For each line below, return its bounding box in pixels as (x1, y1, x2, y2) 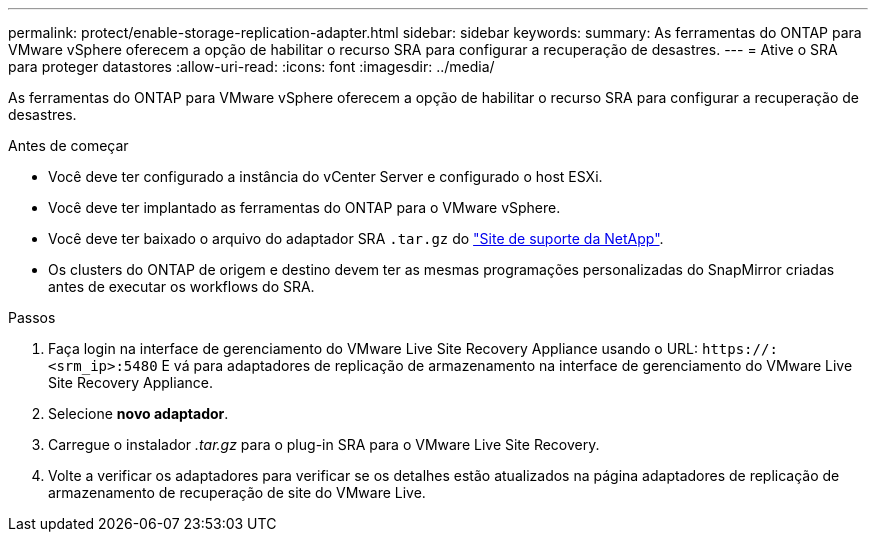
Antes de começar (8, 137, 129, 154)
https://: (701, 341, 778, 357)
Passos (8, 309, 56, 326)
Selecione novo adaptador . (48, 405, 229, 422)
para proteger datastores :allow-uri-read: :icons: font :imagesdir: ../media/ (8, 58, 495, 75)
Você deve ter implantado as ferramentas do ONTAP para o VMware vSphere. (48, 199, 561, 216)
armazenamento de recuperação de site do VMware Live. (48, 484, 426, 501)
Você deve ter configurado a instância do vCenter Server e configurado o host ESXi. (48, 168, 603, 185)
